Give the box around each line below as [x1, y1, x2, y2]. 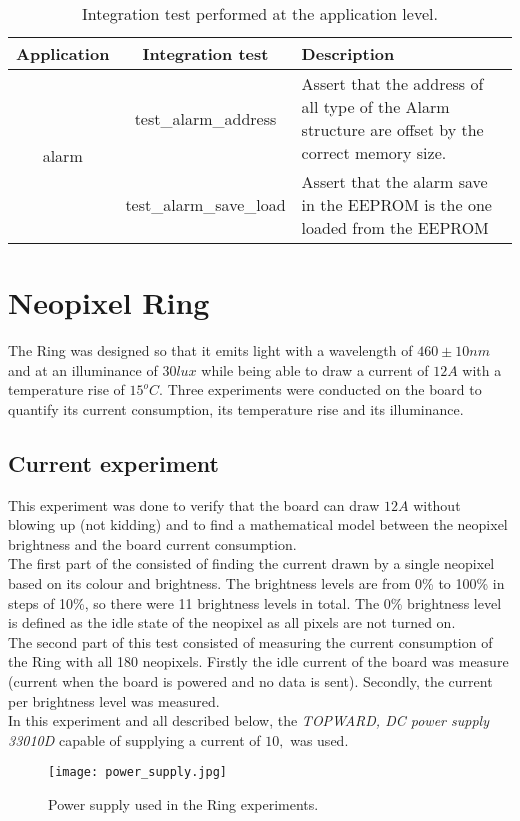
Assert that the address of [301, 72, 484, 95]
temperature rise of [8, 379, 125, 400]
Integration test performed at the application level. [82, 2, 438, 25]
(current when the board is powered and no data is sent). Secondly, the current [8, 671, 493, 692]
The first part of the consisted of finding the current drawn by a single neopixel [8, 553, 495, 574]
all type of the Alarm [301, 95, 450, 118]
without [413, 494, 461, 515]
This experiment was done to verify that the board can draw [8, 494, 380, 515]
